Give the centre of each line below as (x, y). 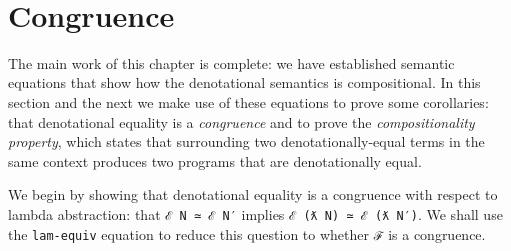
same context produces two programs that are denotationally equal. (215, 160)
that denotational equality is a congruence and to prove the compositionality (241, 121)
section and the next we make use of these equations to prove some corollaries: (248, 101)
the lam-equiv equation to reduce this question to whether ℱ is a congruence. (247, 233)
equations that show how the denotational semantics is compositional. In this (244, 82)
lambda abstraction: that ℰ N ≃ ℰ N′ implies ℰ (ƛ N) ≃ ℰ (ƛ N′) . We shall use (255, 213)
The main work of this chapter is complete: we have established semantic (231, 62)
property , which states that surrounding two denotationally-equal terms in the (246, 141)
